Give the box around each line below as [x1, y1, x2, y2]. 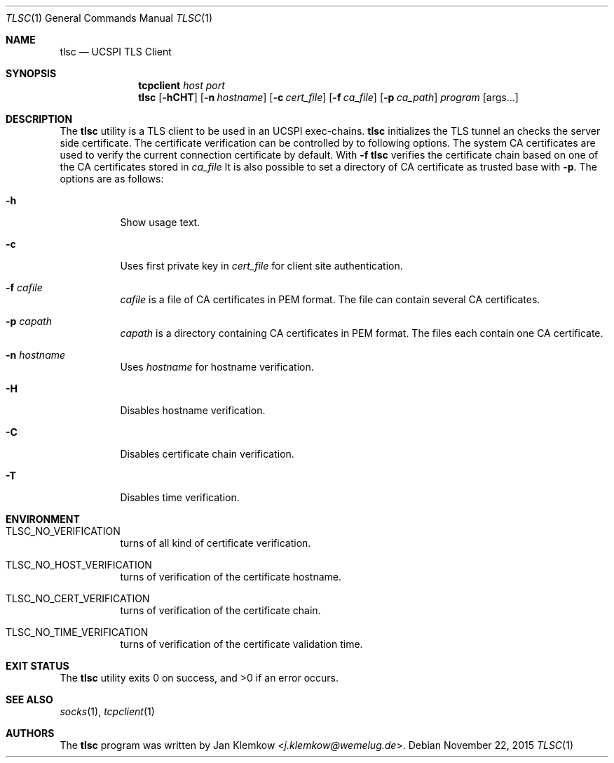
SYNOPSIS [6, 67, 57, 79]
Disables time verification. [120, 491, 240, 503]
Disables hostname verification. [120, 404, 266, 416]
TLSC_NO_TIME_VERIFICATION [6, 626, 149, 638]
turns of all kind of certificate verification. [120, 537, 311, 549]
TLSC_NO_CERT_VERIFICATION [6, 592, 150, 604]
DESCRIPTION [6, 113, 73, 125]
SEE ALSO [6, 694, 53, 705]
